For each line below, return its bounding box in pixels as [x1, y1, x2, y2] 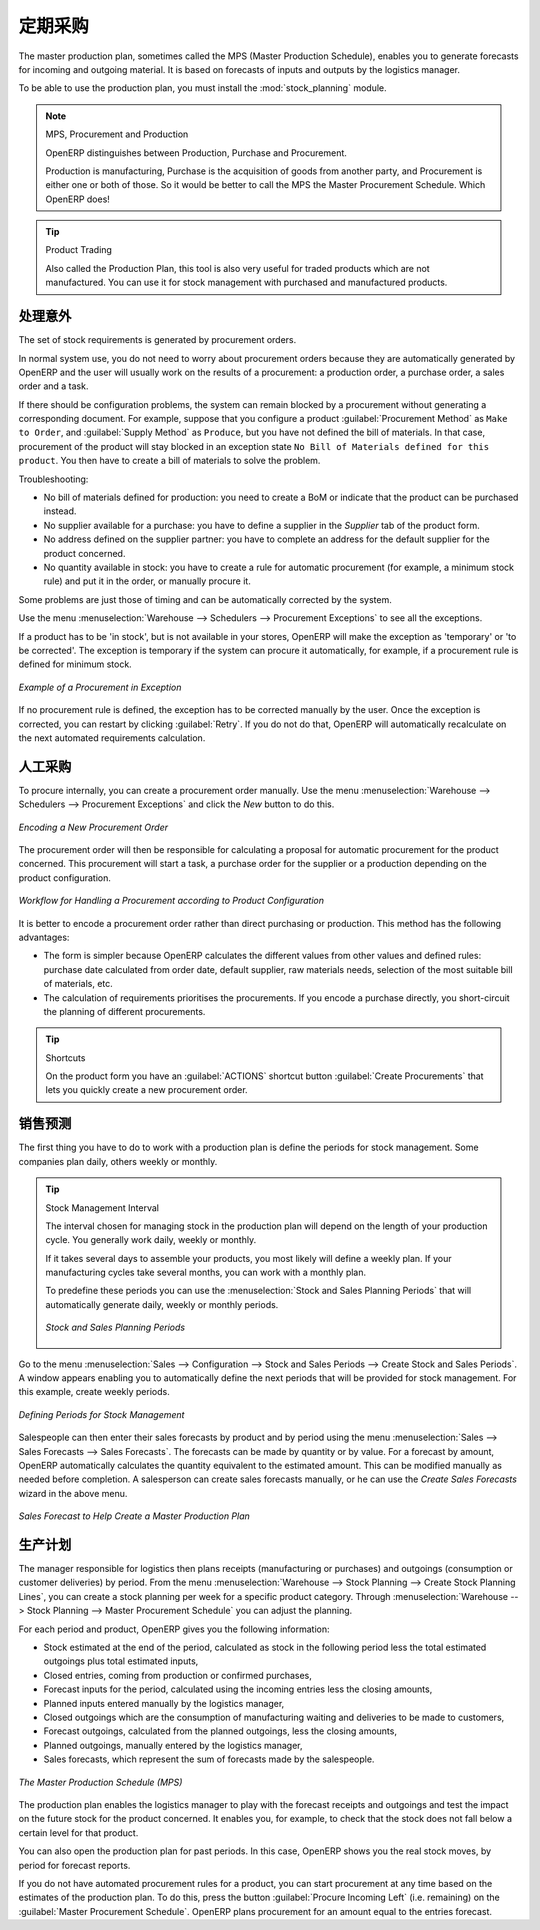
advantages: [18, 931, 70, 943]
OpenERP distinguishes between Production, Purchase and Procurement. [45, 146, 347, 159]
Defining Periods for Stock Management [18, 1408, 185, 1420]
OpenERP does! [45, 193, 110, 205]
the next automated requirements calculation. [18, 731, 206, 744]
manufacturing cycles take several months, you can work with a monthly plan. [45, 1266, 367, 1279]
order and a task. [18, 380, 89, 392]
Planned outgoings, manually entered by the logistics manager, [43, 1739, 303, 1751]
